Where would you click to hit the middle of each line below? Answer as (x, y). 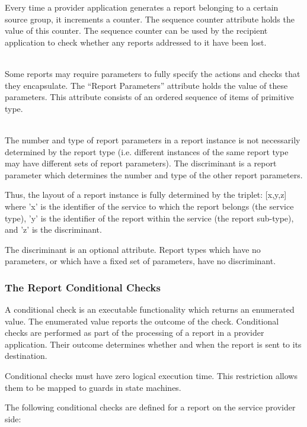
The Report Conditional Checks (83, 287)
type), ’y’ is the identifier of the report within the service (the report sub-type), (149, 218)
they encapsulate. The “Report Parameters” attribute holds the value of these (146, 85)
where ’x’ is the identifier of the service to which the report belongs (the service (149, 206)
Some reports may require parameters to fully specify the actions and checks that (153, 73)
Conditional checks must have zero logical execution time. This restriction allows (151, 376)
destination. (26, 356)
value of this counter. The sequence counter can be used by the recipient (136, 30)
